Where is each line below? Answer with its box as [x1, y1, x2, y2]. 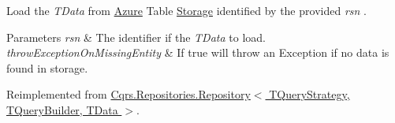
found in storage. [6, 59, 88, 76]
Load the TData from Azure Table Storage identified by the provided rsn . [6, 2, 367, 18]
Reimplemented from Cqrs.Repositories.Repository [6, 86, 251, 102]
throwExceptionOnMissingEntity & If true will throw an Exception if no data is [6, 44, 389, 61]
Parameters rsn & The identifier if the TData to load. [6, 28, 266, 45]
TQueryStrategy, [269, 86, 350, 102]
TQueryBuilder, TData [6, 101, 118, 117]
